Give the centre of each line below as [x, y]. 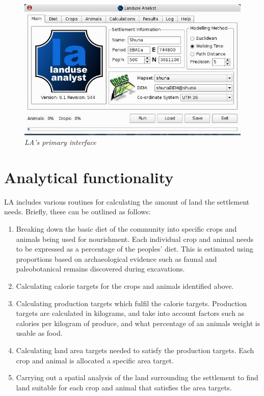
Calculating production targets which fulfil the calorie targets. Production [131, 303]
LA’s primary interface [60, 142]
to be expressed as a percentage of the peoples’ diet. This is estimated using [135, 249]
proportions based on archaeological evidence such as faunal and [116, 258]
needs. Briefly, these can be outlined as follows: [77, 212]
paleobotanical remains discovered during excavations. [100, 269]
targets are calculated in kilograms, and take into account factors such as [130, 313]
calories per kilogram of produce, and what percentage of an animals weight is [138, 323]
